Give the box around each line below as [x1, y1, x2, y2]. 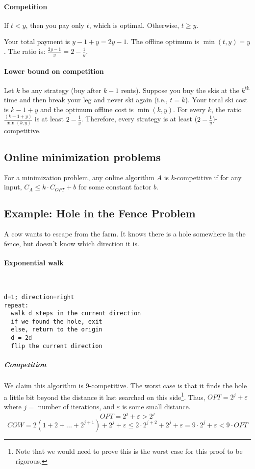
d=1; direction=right [4, 293, 75, 301]
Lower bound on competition [4, 66, 104, 76]
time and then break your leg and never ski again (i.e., [4, 94, 168, 105]
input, [4, 182, 22, 192]
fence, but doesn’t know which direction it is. [4, 238, 139, 248]
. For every [173, 104, 206, 114]
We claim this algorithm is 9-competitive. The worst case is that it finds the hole [4, 380, 247, 390]
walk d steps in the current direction [11, 310, 141, 317]
